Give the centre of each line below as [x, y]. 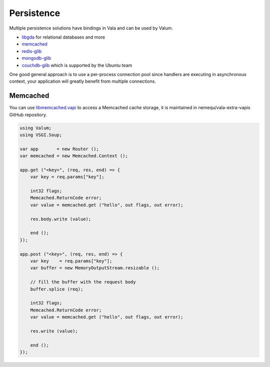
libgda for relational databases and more [63, 37]
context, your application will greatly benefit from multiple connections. [82, 81]
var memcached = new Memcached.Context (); [74, 156]
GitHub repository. [28, 115]
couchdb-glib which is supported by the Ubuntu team [77, 65]
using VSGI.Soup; [41, 135]
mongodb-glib [36, 58]
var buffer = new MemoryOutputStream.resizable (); [95, 268]
